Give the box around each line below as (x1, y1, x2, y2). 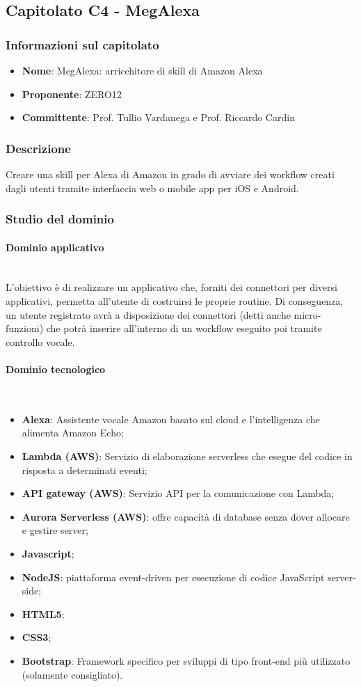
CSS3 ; (22, 630, 51, 645)
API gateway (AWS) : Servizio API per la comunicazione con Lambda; (22, 486, 335, 500)
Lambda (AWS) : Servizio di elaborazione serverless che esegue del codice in (22, 448, 353, 463)
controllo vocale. (6, 334, 75, 349)
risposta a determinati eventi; (22, 462, 147, 477)
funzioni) (6, 321, 44, 335)
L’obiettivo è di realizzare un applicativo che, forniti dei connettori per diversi (6, 280, 337, 294)
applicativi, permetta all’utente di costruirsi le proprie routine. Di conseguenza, (6, 294, 344, 308)
